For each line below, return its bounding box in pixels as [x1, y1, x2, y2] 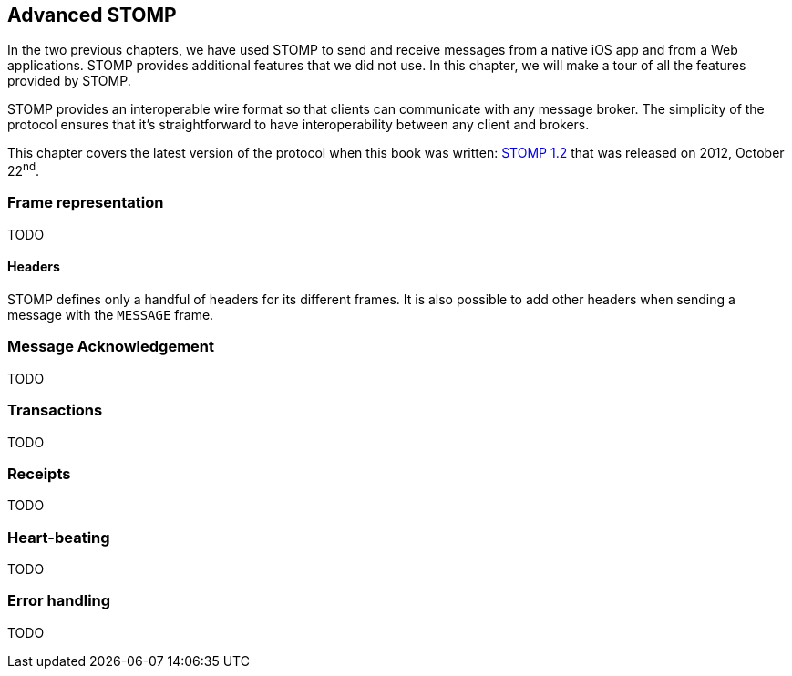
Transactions [7, 401, 103, 420]
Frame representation [7, 193, 164, 212]
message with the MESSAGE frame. [7, 307, 214, 323]
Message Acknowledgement [7, 337, 215, 356]
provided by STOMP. [7, 73, 131, 89]
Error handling [7, 591, 111, 610]
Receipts [7, 464, 71, 483]
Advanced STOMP [7, 4, 177, 26]
